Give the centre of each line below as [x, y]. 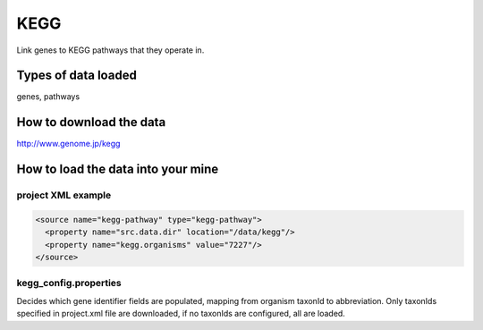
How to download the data [91, 122]
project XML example [64, 195]
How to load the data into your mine [118, 169]
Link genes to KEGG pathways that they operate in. [110, 50]
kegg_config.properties [69, 283]
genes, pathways [48, 97]
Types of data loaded [77, 76]
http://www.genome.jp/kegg [68, 144]
